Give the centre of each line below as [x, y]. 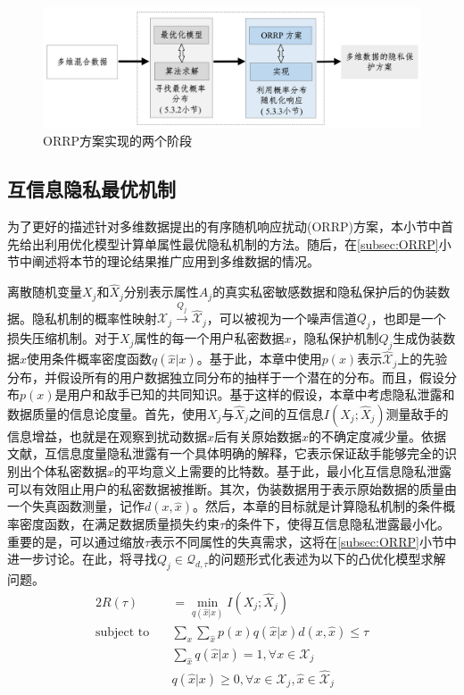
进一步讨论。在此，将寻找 [82, 559]
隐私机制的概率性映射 [94, 318]
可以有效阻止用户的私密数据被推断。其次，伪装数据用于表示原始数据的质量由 [232, 488]
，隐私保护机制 [335, 338]
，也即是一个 [408, 318]
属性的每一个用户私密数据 [209, 338]
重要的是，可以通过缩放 [76, 541]
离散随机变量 [45, 292]
